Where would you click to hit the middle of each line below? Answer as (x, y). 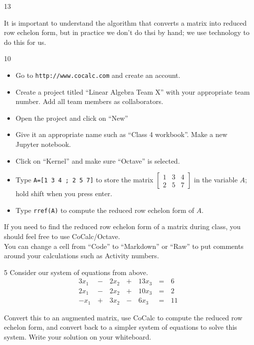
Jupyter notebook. (43, 144)
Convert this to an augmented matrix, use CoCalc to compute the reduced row (123, 317)
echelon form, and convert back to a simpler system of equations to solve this (121, 327)
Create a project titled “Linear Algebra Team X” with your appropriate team (133, 91)
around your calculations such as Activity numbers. (82, 256)
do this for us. (25, 42)
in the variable (216, 180)
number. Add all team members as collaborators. (89, 101)
